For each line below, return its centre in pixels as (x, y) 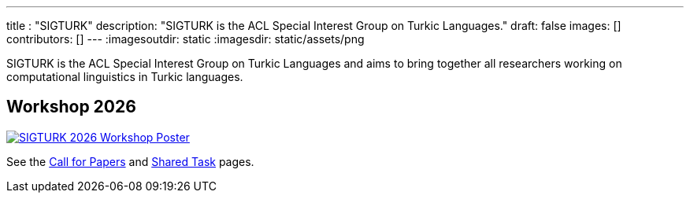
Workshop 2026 (71, 107)
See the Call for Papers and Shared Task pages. (130, 161)
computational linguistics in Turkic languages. (125, 77)
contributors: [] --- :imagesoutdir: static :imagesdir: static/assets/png (185, 39)
